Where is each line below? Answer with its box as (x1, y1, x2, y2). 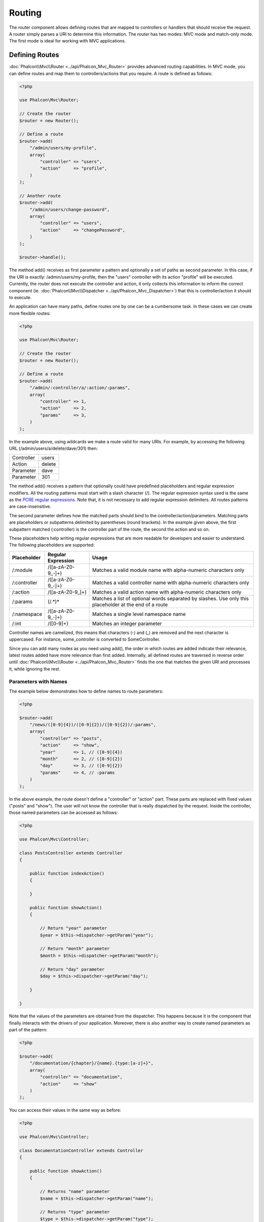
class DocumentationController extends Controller (19, 1148, 144, 1153)
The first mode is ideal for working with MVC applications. (9, 38, 126, 44)
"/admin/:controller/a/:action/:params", (29, 385, 131, 391)
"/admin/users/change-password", (29, 207, 110, 212)
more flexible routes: (9, 310, 51, 316)
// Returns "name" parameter (40, 1189, 110, 1195)
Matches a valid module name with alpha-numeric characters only (92, 567, 244, 573)
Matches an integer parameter (92, 620, 162, 627)
